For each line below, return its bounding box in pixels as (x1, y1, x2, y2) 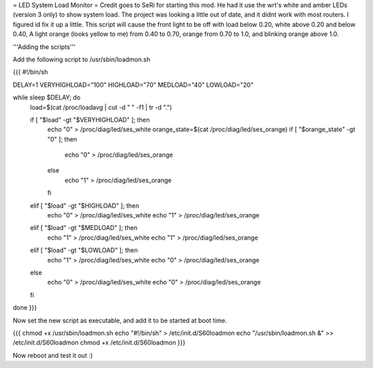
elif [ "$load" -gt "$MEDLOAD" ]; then (30, 224, 138, 232)
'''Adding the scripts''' (12, 42, 76, 51)
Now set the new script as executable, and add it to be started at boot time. (12, 316, 227, 325)
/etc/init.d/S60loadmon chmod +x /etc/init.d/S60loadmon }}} (12, 338, 186, 347)
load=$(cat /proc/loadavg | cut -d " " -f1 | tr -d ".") (30, 103, 173, 111)
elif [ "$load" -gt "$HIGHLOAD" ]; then (30, 201, 140, 210)
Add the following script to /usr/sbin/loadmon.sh (12, 55, 151, 64)
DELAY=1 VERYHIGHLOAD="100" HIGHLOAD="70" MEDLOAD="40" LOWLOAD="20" (12, 80, 254, 89)
